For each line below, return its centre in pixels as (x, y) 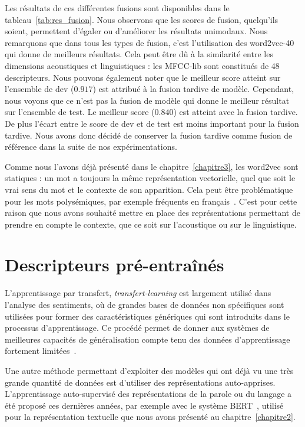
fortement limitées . (41, 351)
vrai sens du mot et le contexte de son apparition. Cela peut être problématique (149, 189)
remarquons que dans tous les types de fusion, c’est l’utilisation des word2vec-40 (150, 42)
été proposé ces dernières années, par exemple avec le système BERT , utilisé (144, 405)
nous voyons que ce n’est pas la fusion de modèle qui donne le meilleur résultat (147, 100)
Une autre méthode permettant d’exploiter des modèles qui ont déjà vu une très (149, 370)
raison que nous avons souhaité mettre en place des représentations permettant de (152, 213)
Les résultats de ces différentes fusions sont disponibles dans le (117, 8)
